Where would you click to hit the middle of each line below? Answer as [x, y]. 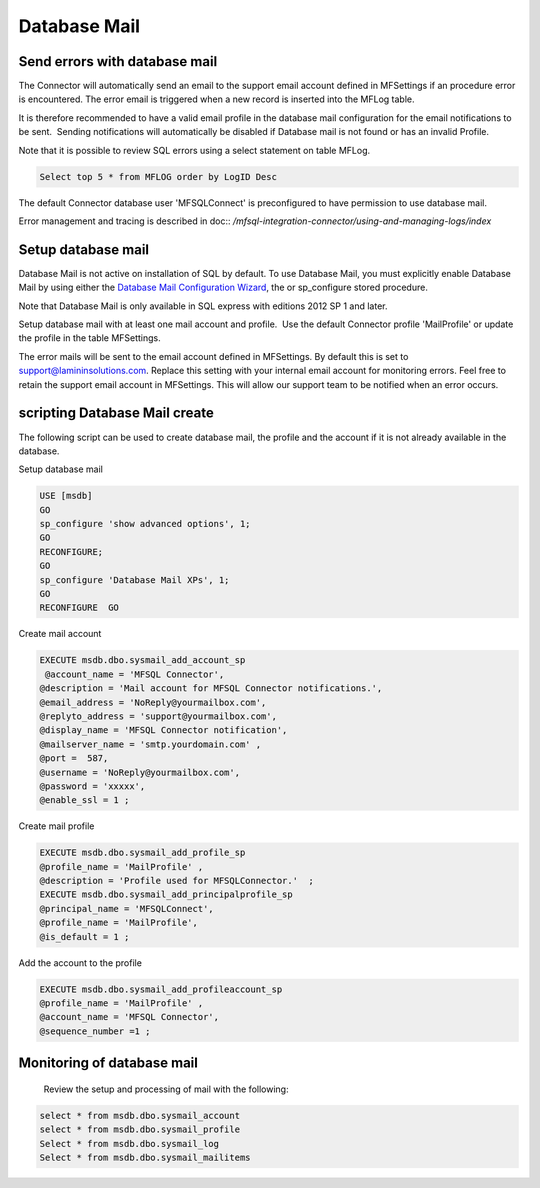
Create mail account [60, 634]
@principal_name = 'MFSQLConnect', [126, 908]
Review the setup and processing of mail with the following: [166, 1089]
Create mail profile [56, 826]
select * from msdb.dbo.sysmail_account [139, 1115]
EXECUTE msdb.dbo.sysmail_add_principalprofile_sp [166, 894]
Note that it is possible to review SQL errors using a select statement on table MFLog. [194, 150]
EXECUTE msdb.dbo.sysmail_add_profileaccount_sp [161, 989]
